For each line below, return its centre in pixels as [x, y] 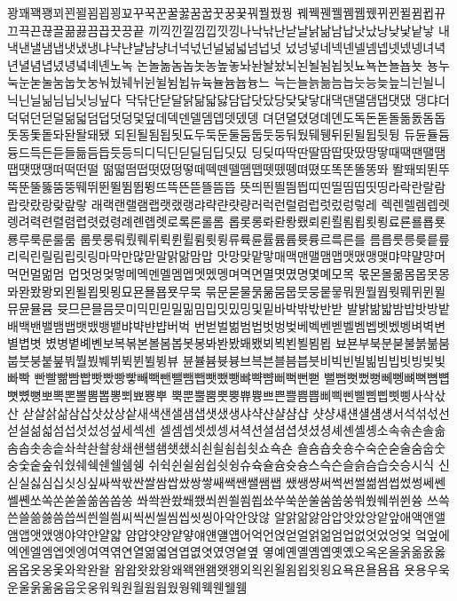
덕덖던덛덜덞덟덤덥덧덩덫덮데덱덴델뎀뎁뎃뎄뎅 [133, 117]
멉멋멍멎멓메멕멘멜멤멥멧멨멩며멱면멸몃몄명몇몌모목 [212, 273]
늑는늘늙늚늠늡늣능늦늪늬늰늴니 [360, 82]
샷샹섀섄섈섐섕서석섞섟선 [381, 412]
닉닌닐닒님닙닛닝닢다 [64, 99]
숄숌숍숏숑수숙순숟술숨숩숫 [371, 447]
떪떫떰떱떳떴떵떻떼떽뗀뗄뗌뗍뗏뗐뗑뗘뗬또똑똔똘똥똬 [245, 169]
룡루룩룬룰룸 [42, 238]
